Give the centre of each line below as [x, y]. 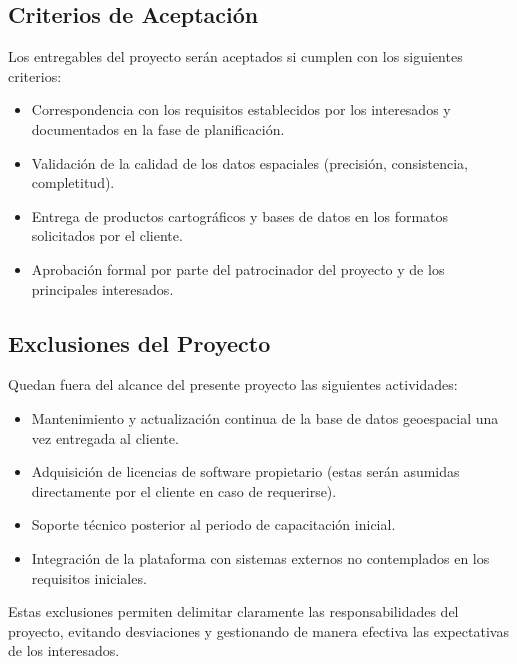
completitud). [73, 182]
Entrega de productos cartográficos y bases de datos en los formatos [240, 215]
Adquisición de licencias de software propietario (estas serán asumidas [245, 471]
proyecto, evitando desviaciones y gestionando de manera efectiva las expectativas [258, 630]
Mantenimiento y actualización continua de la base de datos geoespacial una [265, 417]
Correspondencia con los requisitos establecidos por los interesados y [241, 109]
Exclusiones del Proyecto [139, 342]
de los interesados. [64, 650]
